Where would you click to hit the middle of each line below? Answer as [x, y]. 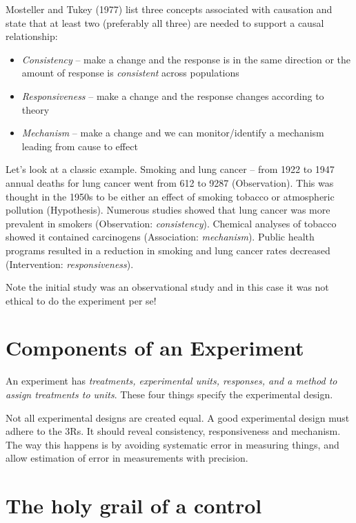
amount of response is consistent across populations [130, 73]
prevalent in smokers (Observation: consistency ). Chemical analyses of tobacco [171, 223]
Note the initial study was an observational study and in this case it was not [167, 287]
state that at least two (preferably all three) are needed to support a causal [165, 22]
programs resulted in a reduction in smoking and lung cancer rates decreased [168, 250]
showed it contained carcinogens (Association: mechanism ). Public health [160, 237]
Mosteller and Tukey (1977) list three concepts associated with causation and [169, 9]
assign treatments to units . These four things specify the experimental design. [169, 394]
